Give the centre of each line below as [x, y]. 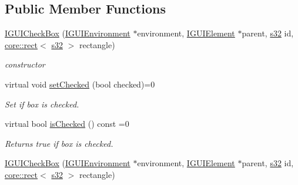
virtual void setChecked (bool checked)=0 [80, 84]
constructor [25, 64]
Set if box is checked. [42, 104]
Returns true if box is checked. [59, 143]
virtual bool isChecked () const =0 [67, 124]
